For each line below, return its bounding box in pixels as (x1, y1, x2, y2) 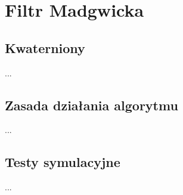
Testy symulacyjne (5, 153, 120, 171)
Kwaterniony (5, 38, 85, 57)
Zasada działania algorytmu (5, 95, 178, 114)
